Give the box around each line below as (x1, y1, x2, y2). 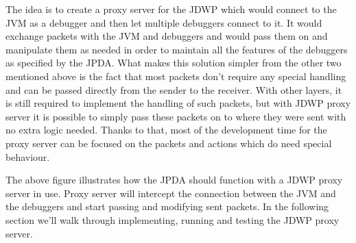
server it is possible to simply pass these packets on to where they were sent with (5, 109, 346, 123)
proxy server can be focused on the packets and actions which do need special (5, 136, 332, 150)
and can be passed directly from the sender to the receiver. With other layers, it (5, 82, 342, 97)
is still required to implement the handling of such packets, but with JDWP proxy (5, 96, 351, 110)
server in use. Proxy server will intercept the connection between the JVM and (5, 186, 336, 200)
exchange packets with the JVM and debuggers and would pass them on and (5, 29, 328, 43)
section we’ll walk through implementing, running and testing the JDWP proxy (5, 212, 340, 227)
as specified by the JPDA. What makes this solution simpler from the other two (5, 55, 342, 70)
